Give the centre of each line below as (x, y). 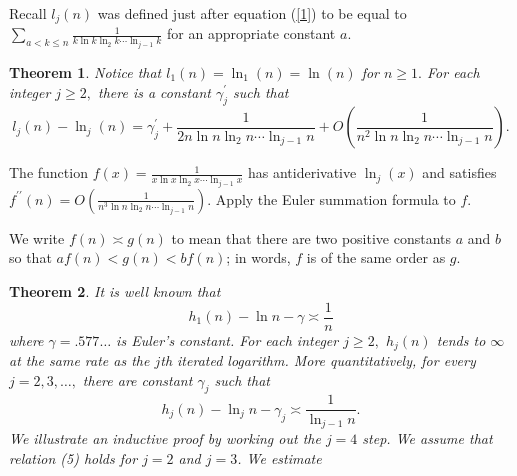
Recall (28, 13)
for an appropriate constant (251, 33)
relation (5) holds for (73, 457)
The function (48, 172)
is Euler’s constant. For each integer (227, 339)
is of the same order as (376, 257)
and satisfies (459, 172)
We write (37, 237)
